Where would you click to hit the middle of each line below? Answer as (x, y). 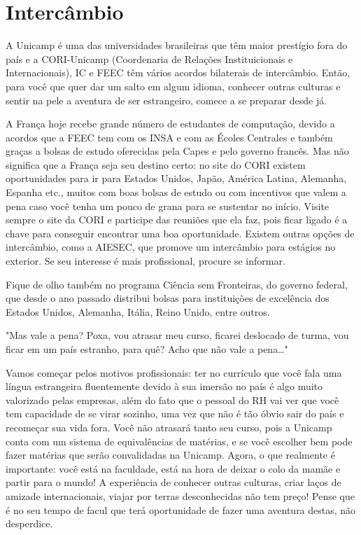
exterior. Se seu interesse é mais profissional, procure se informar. (146, 261)
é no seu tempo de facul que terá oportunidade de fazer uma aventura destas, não (181, 509)
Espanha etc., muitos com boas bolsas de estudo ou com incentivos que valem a (176, 192)
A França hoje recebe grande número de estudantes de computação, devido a (170, 124)
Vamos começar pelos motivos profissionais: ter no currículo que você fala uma (174, 372)
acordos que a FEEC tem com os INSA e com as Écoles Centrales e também (169, 137)
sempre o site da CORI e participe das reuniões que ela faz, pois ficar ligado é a (177, 220)
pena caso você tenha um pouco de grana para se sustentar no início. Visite (168, 206)
